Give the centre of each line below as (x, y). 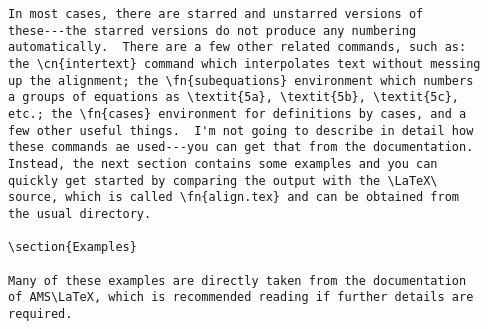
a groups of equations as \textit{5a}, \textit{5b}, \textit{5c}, (234, 97)
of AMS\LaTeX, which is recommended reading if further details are (241, 297)
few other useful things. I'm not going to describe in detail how (241, 130)
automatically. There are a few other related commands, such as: (237, 47)
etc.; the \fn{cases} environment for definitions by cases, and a (237, 113)
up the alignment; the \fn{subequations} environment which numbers (241, 80)
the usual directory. (80, 213)
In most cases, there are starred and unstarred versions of (216, 14)
